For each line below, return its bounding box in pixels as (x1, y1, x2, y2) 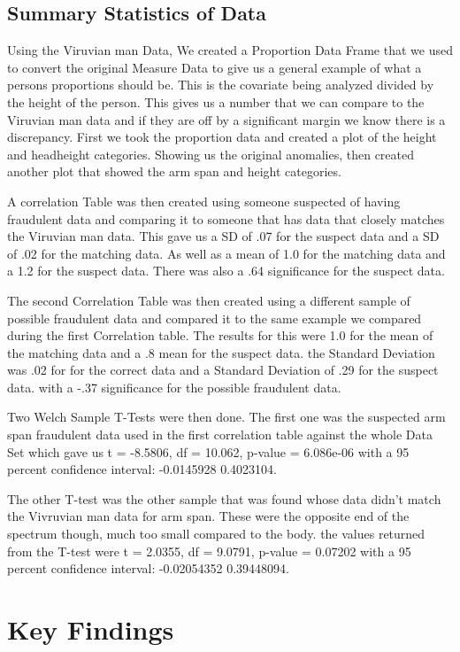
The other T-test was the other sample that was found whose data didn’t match (7, 489, 441, 508)
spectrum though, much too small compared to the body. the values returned (7, 524, 425, 543)
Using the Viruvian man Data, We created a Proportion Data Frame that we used (7, 41, 453, 59)
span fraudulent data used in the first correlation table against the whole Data (7, 425, 433, 444)
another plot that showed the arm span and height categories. (7, 162, 341, 181)
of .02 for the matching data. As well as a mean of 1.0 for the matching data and (7, 244, 446, 262)
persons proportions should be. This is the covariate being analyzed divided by (7, 75, 434, 94)
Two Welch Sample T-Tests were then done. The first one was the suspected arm (7, 407, 446, 426)
